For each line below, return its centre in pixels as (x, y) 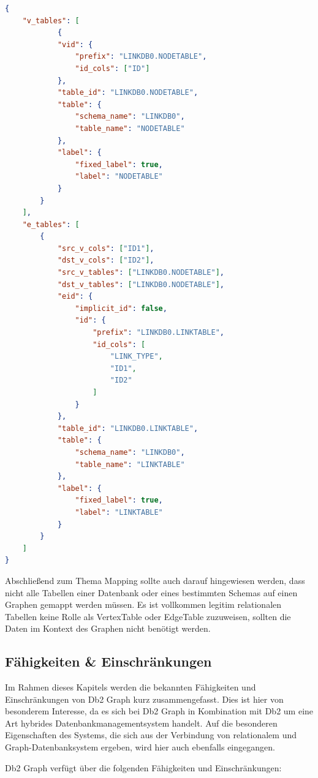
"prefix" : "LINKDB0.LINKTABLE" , (159, 333)
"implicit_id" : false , (121, 308)
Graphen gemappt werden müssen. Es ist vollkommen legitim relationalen (143, 604)
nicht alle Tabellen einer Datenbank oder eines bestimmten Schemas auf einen (151, 592)
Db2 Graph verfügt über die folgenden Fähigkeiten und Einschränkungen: (143, 767)
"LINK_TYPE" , (136, 357)
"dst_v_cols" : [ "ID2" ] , (106, 260)
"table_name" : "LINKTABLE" (130, 464)
